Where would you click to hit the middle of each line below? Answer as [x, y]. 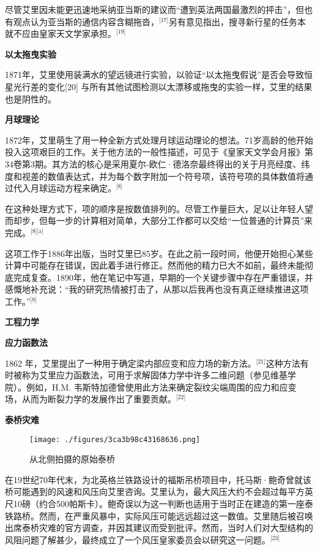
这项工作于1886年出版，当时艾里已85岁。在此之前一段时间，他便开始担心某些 [159, 253]
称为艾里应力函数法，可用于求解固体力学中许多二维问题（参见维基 [154, 375]
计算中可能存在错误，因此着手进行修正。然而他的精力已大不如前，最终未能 [155, 265]
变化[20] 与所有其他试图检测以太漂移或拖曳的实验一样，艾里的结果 [180, 86]
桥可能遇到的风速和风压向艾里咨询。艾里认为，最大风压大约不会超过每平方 [155, 491]
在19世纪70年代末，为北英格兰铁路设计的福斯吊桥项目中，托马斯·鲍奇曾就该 [158, 479]
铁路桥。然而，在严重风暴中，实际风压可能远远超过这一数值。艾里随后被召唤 [159, 515]
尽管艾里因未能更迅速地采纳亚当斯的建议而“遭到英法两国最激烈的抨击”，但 [155, 9]
